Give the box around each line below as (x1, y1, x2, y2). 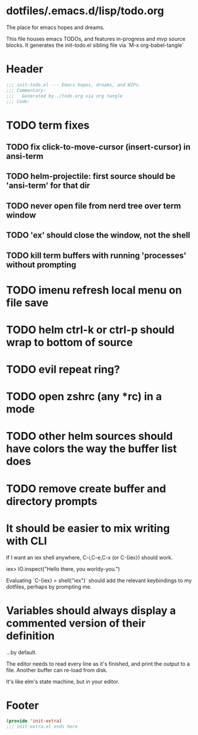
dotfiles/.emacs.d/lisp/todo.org (6, 4, 164, 18)
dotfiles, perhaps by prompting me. (6, 583, 92, 590)
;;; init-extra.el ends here (6, 724, 78, 730)
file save (6, 296, 49, 309)
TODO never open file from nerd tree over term (6, 200, 181, 211)
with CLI (6, 534, 47, 548)
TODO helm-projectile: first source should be (6, 171, 176, 181)
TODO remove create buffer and (6, 482, 167, 496)
